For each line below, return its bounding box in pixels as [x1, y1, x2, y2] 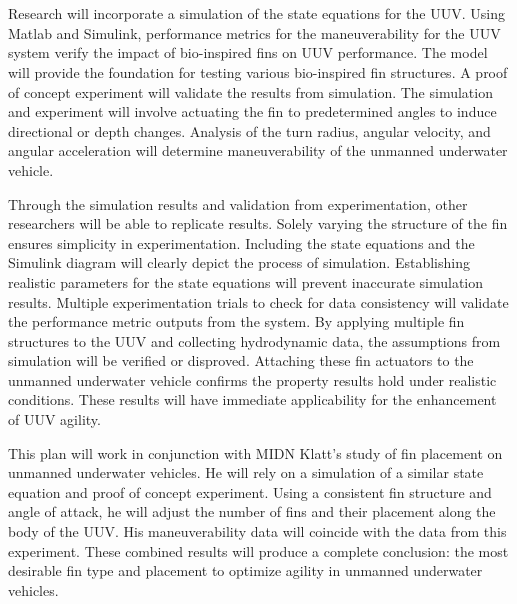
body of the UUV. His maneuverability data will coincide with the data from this [8, 521, 507, 542]
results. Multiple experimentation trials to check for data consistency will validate [8, 291, 509, 312]
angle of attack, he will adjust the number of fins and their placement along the [8, 501, 496, 522]
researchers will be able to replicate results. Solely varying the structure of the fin [8, 213, 508, 234]
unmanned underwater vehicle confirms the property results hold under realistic [8, 369, 497, 390]
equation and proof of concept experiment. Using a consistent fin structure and [8, 481, 492, 502]
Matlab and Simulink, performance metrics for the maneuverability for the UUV [8, 22, 501, 43]
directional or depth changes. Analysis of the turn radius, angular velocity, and [8, 120, 491, 141]
